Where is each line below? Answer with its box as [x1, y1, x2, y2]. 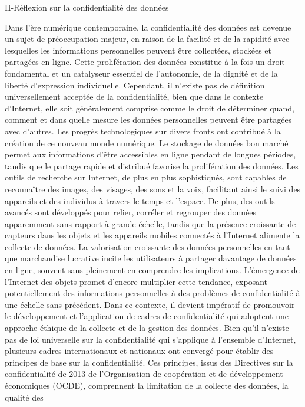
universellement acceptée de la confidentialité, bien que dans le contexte [5, 90, 264, 103]
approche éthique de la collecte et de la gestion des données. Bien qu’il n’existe [5, 321, 289, 334]
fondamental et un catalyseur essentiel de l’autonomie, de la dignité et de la [5, 67, 278, 79]
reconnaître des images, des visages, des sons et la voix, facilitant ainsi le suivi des [5, 182, 301, 195]
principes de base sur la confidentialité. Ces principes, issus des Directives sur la [5, 356, 293, 368]
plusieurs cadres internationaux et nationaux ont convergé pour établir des [5, 344, 274, 357]
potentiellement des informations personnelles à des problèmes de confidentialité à [5, 287, 300, 299]
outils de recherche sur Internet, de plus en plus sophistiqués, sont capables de [5, 171, 287, 183]
